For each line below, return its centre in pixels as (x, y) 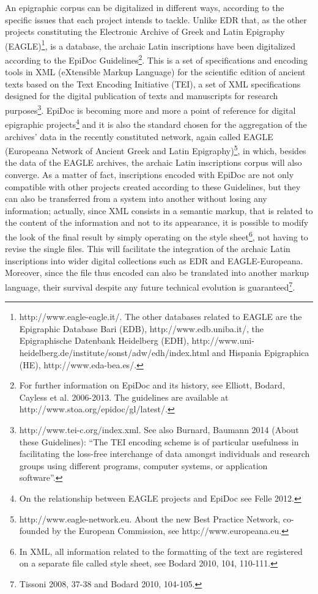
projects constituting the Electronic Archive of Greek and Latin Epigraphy (145, 32)
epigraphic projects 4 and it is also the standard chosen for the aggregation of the (156, 123)
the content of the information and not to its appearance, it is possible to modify (157, 222)
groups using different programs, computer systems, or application (143, 465)
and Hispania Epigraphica (261, 353)
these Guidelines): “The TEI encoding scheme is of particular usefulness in (159, 441)
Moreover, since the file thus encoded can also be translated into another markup (157, 273)
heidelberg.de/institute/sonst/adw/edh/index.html (114, 353)
